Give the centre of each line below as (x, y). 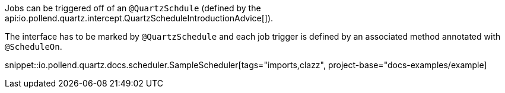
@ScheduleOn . (34, 46)
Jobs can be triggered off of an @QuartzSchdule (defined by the (133, 8)
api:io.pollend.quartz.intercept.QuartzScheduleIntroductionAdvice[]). (139, 18)
